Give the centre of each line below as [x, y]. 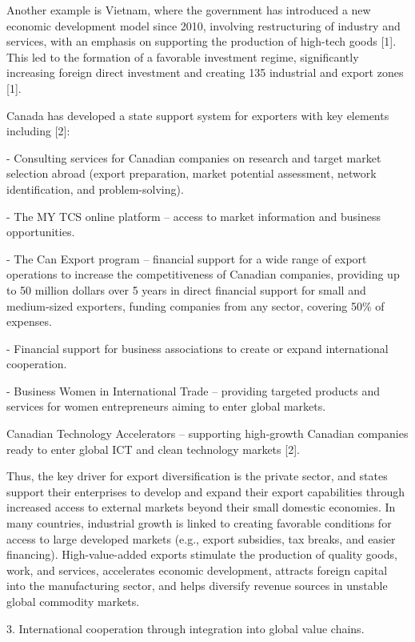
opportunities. [41, 232]
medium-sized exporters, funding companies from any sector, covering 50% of [196, 305]
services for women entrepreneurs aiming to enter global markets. [166, 406]
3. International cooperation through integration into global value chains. [186, 628]
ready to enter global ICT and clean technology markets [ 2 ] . [153, 449]
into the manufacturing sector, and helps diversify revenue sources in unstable [197, 586]
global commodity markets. [73, 601]
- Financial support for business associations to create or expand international [198, 348]
